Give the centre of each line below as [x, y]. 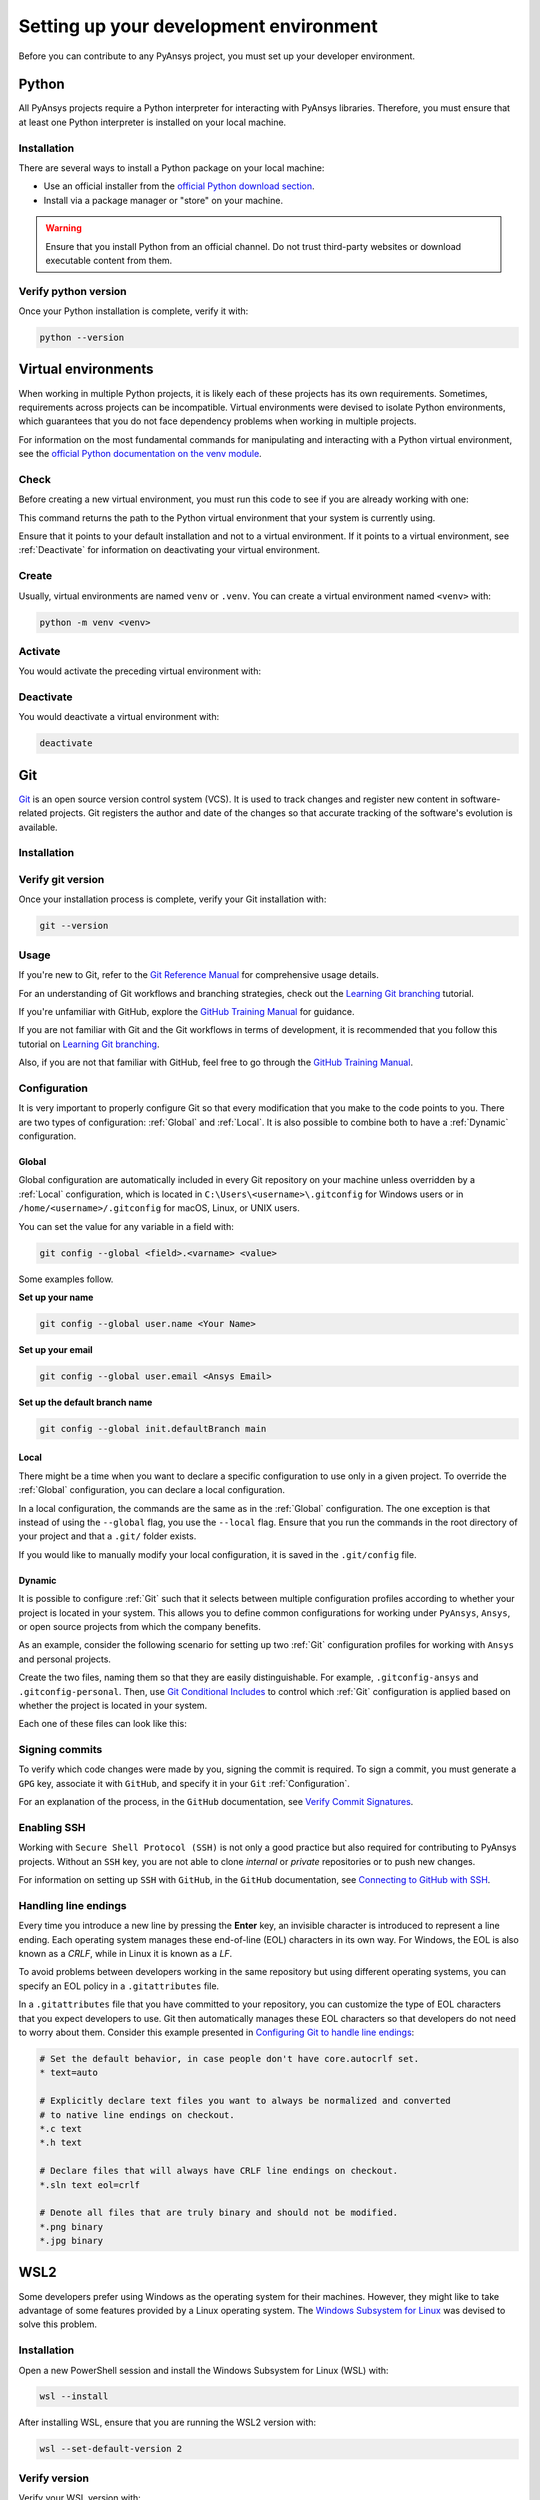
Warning [63, 228]
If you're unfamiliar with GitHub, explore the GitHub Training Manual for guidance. [186, 1011]
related [33, 813]
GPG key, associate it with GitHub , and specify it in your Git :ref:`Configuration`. [184, 1783]
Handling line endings [72, 1905]
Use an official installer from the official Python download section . [179, 186]
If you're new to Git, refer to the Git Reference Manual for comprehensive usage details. [199, 975]
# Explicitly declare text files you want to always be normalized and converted [245, 2101]
